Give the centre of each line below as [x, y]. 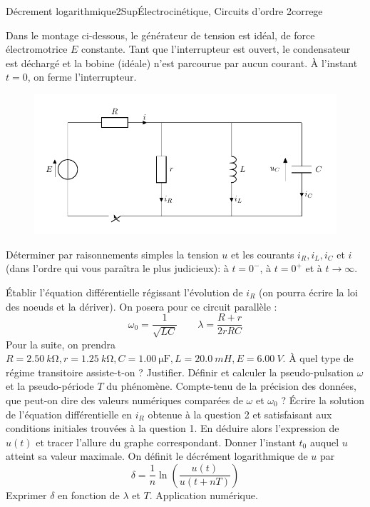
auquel [324, 442]
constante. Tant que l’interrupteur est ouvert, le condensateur [216, 49]
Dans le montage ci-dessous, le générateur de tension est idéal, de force [160, 35]
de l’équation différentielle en [69, 414]
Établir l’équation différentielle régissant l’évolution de [124, 292]
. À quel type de [318, 358]
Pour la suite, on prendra [61, 344]
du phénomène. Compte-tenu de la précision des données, [231, 386]
